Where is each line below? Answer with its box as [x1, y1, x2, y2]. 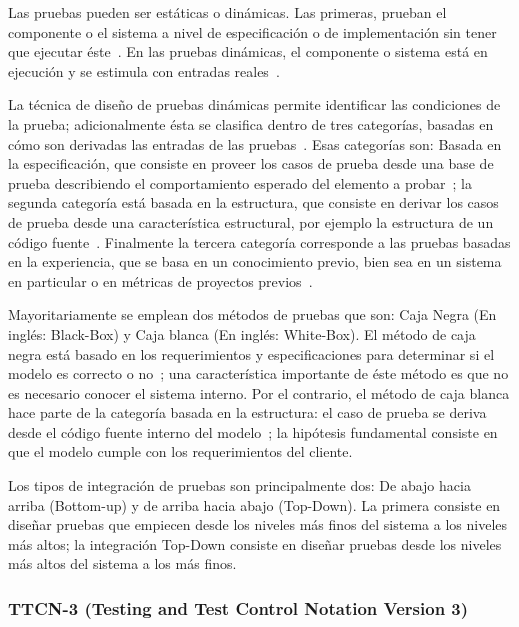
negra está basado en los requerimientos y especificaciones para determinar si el [8, 343, 495, 364]
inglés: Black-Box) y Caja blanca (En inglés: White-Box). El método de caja [8, 323, 476, 344]
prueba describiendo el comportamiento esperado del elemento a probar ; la [8, 172, 472, 193]
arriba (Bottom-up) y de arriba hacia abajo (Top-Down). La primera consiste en [8, 494, 501, 515]
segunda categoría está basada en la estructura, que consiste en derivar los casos [8, 192, 499, 213]
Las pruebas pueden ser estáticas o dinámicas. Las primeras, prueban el [8, 2, 447, 22]
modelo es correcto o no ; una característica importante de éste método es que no [8, 363, 509, 384]
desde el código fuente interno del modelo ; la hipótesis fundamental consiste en [8, 421, 498, 442]
